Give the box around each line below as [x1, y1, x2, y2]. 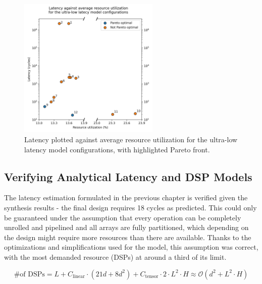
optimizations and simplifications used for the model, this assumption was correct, [4, 242, 258, 252]
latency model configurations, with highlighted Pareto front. [24, 144, 210, 154]
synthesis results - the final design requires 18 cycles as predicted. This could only [4, 202, 257, 212]
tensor [145, 273, 159, 279]
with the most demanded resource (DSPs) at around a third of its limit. [4, 251, 227, 262]
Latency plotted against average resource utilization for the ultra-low [24, 134, 238, 144]
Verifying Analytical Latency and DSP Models [4, 168, 252, 184]
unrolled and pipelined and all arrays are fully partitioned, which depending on [4, 222, 249, 233]
